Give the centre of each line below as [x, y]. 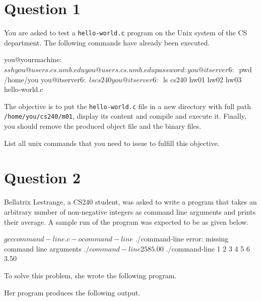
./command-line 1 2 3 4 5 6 [208, 248]
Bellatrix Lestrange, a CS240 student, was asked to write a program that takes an [130, 202]
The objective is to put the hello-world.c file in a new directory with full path [127, 106]
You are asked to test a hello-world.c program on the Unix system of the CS [126, 33]
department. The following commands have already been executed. [107, 42]
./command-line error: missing [182, 239]
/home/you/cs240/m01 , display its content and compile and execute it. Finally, [125, 116]
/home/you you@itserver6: [45, 79]
